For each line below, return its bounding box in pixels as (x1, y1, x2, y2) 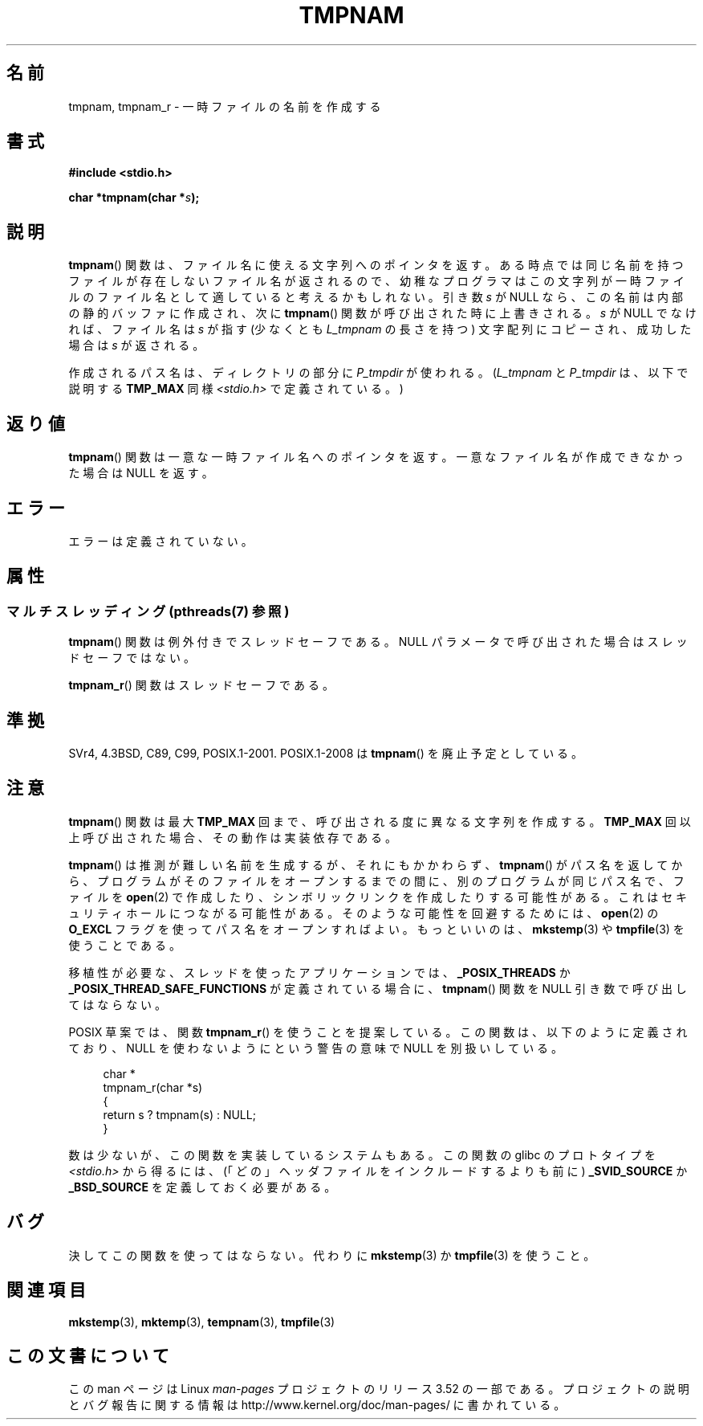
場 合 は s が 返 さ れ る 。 (68, 338, 205, 353)
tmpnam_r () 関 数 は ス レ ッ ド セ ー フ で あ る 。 (68, 678, 334, 693)
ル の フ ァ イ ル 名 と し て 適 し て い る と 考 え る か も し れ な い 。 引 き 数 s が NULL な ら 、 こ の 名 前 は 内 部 (68, 290, 684, 304)
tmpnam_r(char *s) (103, 1080, 203, 1094)
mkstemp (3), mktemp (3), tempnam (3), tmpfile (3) (68, 1314, 335, 1329)
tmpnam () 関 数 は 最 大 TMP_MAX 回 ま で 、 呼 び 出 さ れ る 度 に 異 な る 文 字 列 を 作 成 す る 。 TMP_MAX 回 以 (68, 814, 691, 828)
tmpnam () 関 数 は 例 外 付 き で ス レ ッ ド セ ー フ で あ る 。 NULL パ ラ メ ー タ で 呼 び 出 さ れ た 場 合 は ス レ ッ (68, 635, 688, 649)
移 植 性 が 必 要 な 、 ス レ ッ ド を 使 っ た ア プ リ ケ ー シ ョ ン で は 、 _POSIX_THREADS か (68, 965, 571, 979)
